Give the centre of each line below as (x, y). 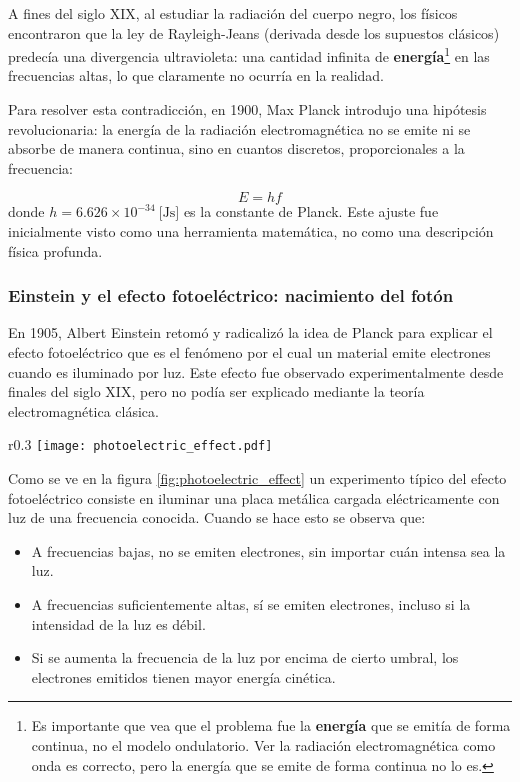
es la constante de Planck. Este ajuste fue (311, 211)
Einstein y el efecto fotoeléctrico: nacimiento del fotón (231, 295)
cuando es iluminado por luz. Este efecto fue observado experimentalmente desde (256, 371)
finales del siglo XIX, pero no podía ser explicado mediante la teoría (216, 391)
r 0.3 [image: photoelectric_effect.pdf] (140, 444)
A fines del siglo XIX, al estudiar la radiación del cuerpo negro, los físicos (233, 13)
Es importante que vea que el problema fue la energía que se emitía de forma (271, 725)
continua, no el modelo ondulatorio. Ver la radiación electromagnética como (263, 744)
